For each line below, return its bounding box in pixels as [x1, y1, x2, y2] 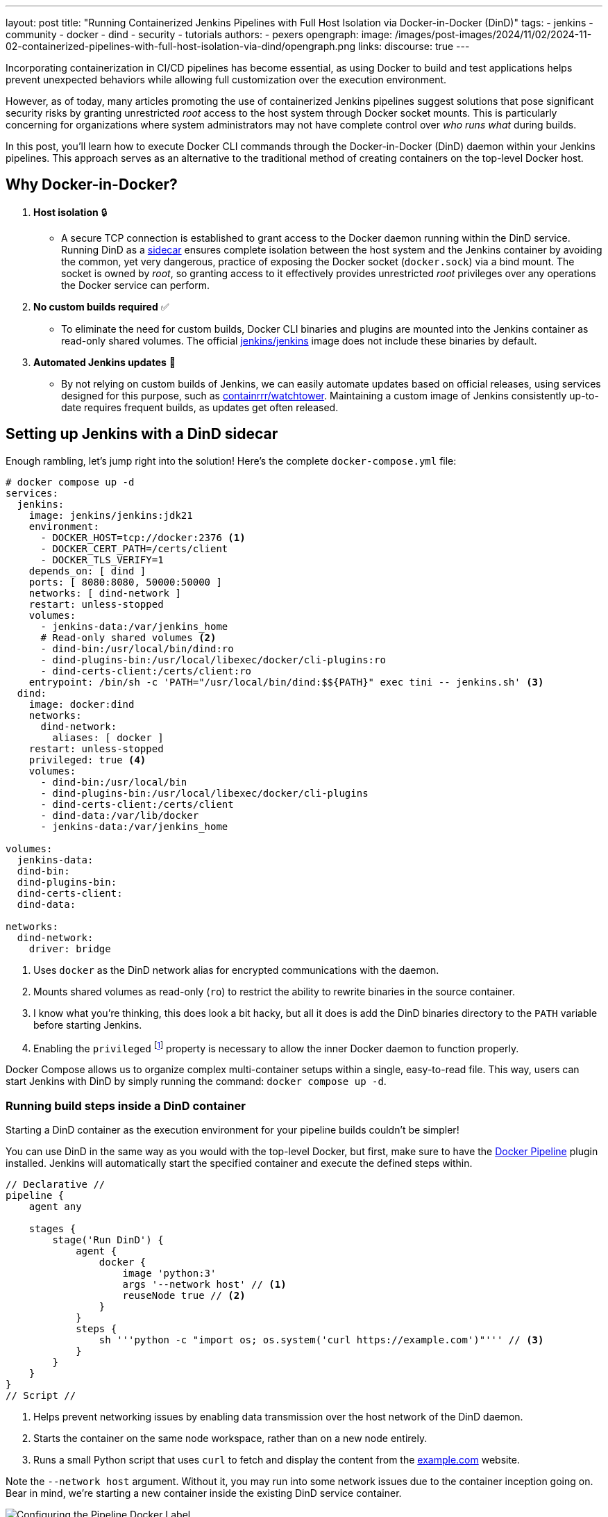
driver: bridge [28, 943, 111, 954]
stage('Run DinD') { [52, 1234, 164, 1246]
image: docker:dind [28, 698, 135, 710]
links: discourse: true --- [357, 40, 470, 52]
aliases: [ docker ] [52, 731, 164, 743]
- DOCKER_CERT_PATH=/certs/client [40, 542, 228, 554]
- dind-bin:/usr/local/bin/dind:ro [40, 643, 234, 654]
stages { [28, 1223, 76, 1235]
